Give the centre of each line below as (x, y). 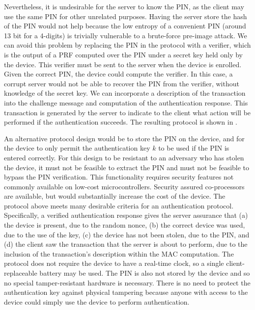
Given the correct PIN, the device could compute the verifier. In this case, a (118, 74)
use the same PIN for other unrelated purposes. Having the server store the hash (126, 16)
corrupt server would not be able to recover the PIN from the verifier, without (122, 83)
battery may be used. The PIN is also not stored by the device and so (145, 273)
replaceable (21, 273)
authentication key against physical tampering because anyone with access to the (126, 292)
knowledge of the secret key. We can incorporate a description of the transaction (125, 93)
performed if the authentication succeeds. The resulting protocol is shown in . (121, 122)
